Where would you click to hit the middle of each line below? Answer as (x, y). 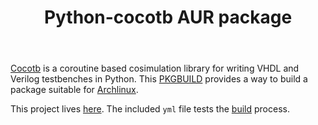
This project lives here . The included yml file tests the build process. (150, 109)
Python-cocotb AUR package (168, 17)
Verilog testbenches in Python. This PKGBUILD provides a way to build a (159, 79)
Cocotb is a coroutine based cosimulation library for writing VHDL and (155, 68)
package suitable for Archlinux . (74, 90)
